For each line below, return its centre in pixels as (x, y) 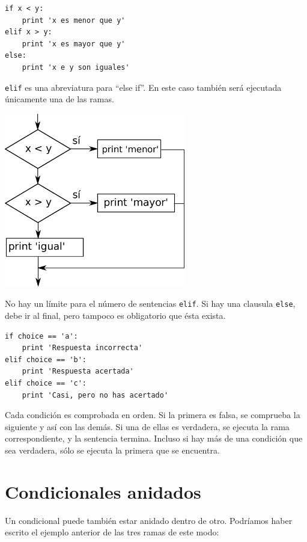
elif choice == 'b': (46, 359)
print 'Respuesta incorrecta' (82, 348)
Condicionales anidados (103, 491)
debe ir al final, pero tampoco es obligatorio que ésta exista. (115, 316)
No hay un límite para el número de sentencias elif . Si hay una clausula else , (150, 303)
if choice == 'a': (41, 336)
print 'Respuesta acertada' (78, 371)
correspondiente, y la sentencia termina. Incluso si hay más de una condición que (154, 438)
